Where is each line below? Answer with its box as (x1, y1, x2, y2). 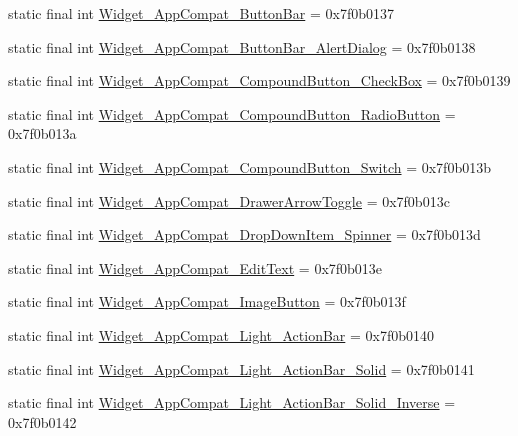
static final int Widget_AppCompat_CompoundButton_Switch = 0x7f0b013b (8, 156, 491, 177)
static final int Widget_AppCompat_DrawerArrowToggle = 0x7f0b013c (8, 190, 450, 211)
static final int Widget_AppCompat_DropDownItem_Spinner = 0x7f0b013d (8, 224, 481, 245)
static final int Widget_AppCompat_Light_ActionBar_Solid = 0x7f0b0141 (8, 358, 475, 379)
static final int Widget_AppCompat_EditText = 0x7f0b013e (8, 257, 383, 278)
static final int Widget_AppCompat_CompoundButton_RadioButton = (8, 103, 456, 124)
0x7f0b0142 (8, 411, 77, 432)
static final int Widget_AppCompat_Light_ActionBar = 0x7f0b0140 (8, 324, 435, 345)
